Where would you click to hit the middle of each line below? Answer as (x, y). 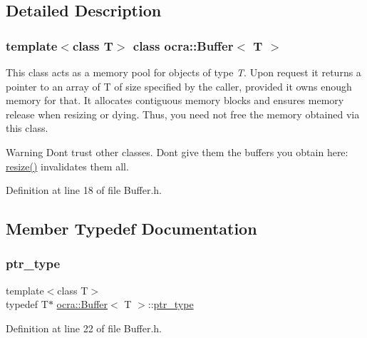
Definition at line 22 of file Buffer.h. (84, 328)
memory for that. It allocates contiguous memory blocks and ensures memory (175, 100)
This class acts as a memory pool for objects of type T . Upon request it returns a (183, 72)
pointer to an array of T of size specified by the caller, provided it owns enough (179, 86)
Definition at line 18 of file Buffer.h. (84, 190)
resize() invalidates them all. (67, 166)
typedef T (27, 304)
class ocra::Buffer (183, 45)
